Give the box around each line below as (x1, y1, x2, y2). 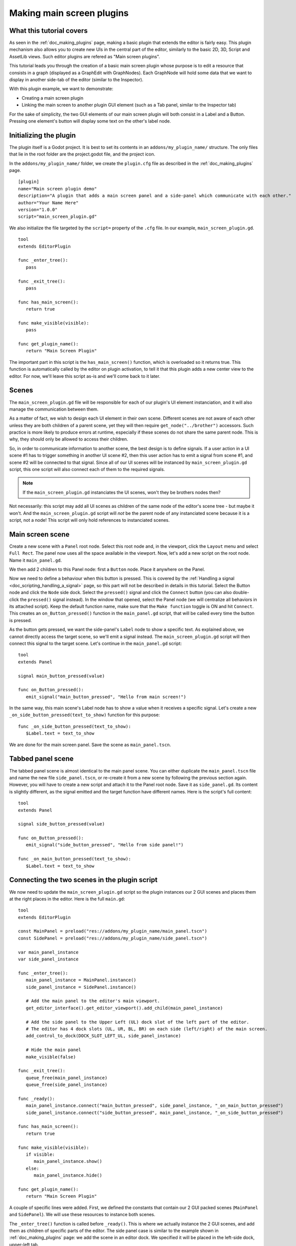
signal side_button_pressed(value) (18, 821, 105, 827)
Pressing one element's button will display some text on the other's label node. (9, 118, 171, 124)
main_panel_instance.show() (33, 1159, 102, 1164)
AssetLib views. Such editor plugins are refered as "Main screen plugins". (9, 53, 160, 59)
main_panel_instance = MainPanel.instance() (25, 977, 137, 983)
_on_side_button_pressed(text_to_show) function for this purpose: (9, 712, 160, 718)
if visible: (25, 1151, 55, 1157)
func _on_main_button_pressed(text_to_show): (18, 856, 132, 862)
